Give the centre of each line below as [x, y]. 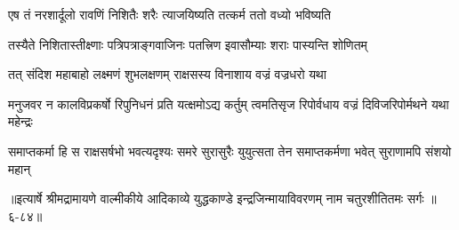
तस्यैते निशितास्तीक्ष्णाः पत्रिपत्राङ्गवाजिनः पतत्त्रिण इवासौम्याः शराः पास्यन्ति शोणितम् [188, 44]
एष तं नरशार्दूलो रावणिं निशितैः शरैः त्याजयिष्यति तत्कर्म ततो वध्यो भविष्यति [170, 14]
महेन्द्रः [20, 121]
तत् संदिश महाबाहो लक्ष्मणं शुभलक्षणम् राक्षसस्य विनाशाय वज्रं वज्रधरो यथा [167, 74]
